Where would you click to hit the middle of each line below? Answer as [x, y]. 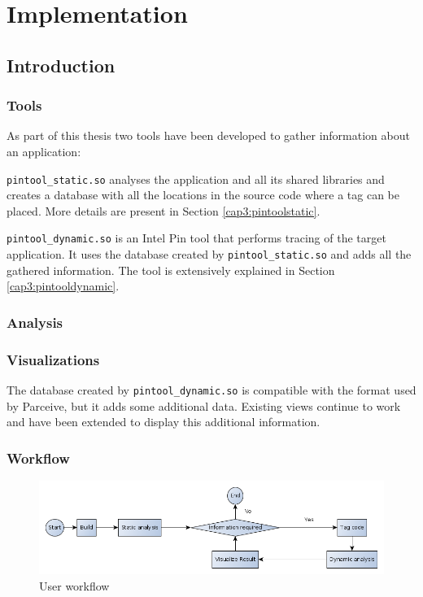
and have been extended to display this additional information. [164, 422]
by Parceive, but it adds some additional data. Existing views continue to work [204, 405]
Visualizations [53, 359]
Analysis [35, 322]
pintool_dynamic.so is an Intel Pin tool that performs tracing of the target [196, 238]
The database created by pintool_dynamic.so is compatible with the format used [211, 389]
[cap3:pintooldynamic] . [63, 286]
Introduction [61, 65]
